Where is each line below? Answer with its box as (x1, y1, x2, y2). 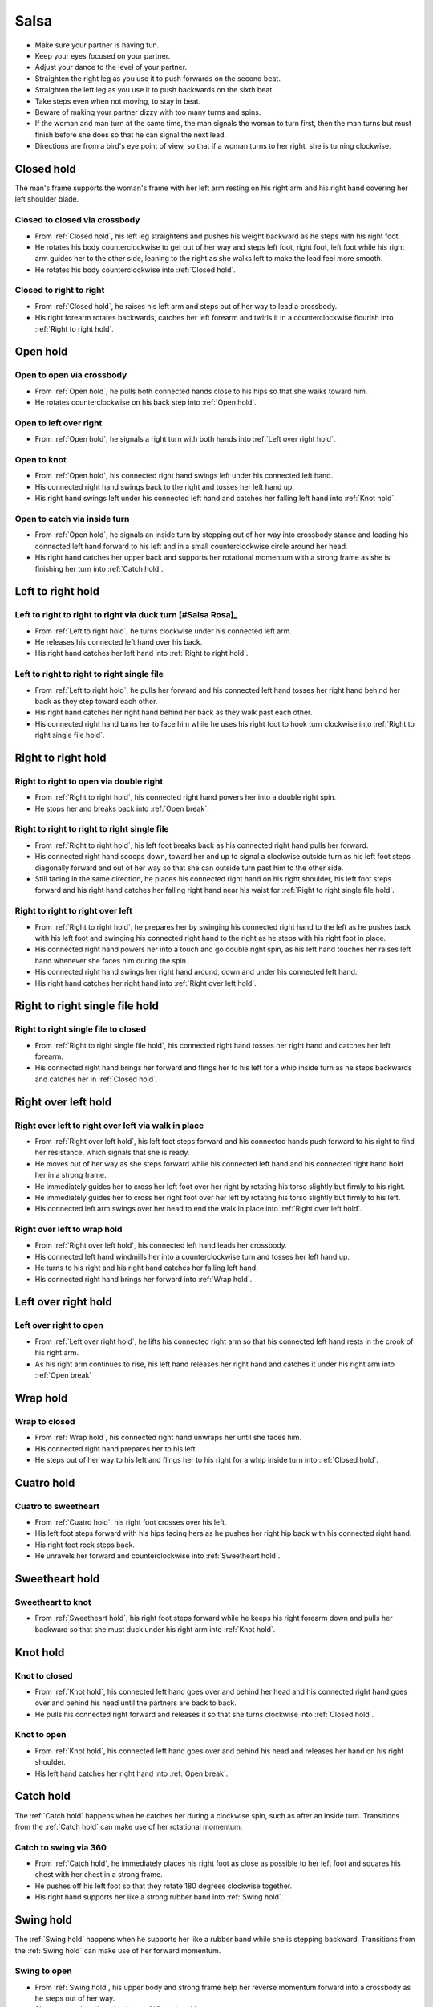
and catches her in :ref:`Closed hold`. (34, 1074, 158, 1084)
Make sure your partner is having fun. (34, 40, 160, 50)
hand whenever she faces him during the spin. (34, 955, 188, 965)
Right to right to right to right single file (14, 824, 169, 835)
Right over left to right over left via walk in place (14, 1120, 204, 1131)
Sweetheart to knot (14, 1597, 91, 1608)
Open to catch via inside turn (14, 513, 130, 524)
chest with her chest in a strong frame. (34, 1870, 164, 1879)
